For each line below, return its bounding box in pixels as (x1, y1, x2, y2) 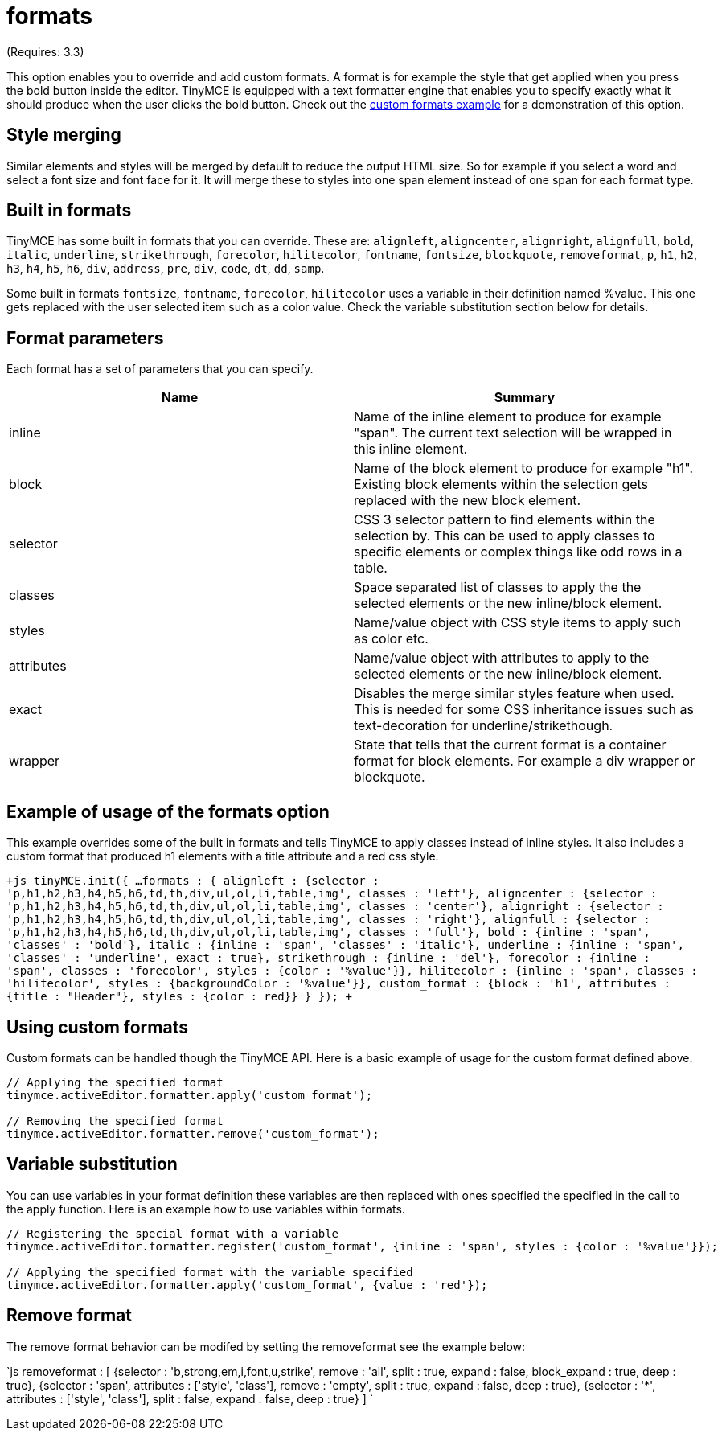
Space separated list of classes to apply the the (354, 579, 642, 596)
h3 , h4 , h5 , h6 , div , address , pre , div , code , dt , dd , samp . (6, 261, 325, 276)
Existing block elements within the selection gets (354, 476, 649, 493)
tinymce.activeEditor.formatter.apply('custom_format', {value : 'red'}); (6, 1278, 488, 1291)
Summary (494, 389, 556, 406)
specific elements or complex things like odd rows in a (354, 544, 683, 560)
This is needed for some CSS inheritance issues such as (354, 701, 694, 718)
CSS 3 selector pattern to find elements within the (354, 511, 655, 528)
